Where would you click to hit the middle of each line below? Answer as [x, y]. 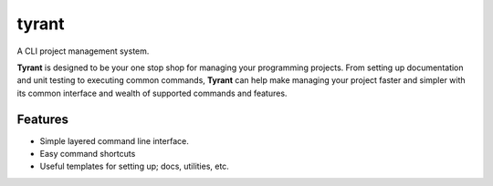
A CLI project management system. [83, 51]
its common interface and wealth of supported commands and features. [152, 93]
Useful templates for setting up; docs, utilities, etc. [135, 166]
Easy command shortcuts [88, 154]
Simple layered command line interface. [114, 140]
